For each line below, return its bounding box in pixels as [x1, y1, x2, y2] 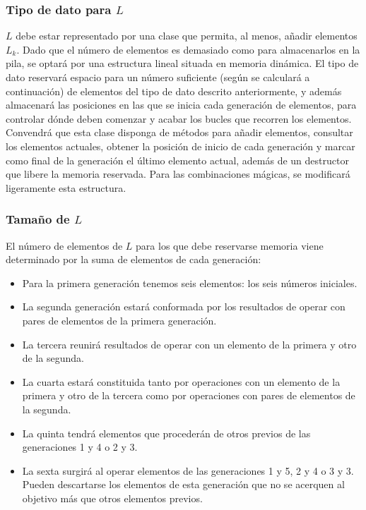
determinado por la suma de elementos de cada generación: [6, 252, 261, 267]
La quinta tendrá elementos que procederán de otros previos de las [22, 425, 311, 440]
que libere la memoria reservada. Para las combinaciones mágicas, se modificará [6, 166, 350, 181]
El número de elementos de [6, 238, 123, 253]
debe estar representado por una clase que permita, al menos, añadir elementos [16, 28, 358, 43]
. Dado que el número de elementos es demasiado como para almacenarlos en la [16, 42, 360, 56]
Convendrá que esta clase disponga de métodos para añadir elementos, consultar [6, 125, 353, 140]
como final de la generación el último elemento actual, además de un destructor [6, 152, 349, 167]
